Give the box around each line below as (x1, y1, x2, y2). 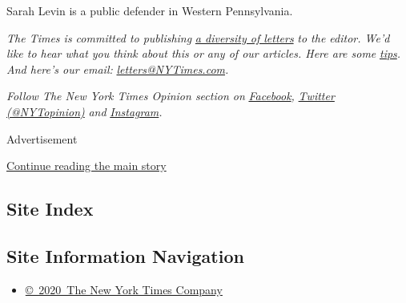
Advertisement (6, 130, 78, 147)
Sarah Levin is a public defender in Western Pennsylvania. (6, 2, 293, 18)
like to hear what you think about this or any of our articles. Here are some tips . (6, 45, 401, 62)
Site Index (6, 196, 94, 221)
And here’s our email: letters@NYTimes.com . (6, 60, 229, 77)
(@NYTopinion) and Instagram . (6, 103, 163, 119)
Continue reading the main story (6, 157, 167, 174)
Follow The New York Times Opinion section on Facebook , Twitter (6, 87, 335, 104)
